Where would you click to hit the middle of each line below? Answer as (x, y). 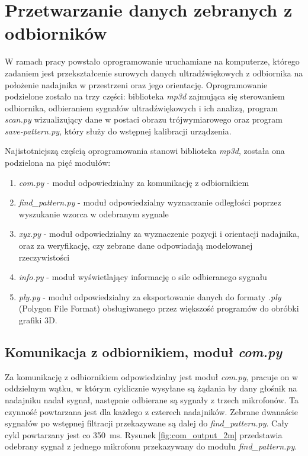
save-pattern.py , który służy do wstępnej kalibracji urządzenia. (118, 131)
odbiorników (56, 33)
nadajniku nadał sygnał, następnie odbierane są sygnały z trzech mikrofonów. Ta (152, 399)
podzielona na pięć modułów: (58, 163)
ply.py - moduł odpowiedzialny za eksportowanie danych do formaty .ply (150, 296)
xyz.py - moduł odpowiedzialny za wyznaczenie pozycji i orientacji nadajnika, (159, 234)
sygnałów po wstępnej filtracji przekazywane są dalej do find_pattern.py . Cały (147, 423)
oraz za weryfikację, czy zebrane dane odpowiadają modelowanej (136, 245)
